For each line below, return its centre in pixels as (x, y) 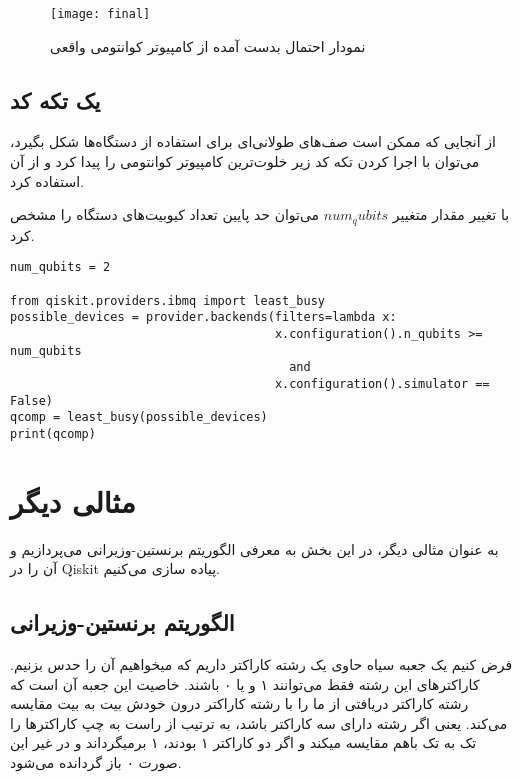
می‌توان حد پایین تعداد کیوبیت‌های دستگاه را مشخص (165, 214)
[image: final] (100, 14)
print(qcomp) (53, 433)
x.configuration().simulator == (382, 383)
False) (31, 400)
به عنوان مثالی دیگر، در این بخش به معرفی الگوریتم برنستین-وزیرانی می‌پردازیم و (254, 548)
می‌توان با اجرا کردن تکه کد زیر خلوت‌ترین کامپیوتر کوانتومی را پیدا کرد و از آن (245, 161)
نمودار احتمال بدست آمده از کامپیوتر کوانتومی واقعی (208, 45)
